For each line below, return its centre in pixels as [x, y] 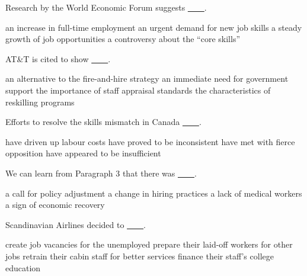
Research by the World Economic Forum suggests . [106, 7]
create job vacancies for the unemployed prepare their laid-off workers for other [149, 244]
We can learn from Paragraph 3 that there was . [101, 173]
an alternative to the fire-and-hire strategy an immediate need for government [147, 78]
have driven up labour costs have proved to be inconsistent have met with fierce [150, 141]
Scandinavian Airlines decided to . [76, 224]
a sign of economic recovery [55, 205]
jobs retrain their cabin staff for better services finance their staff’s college [140, 256]
